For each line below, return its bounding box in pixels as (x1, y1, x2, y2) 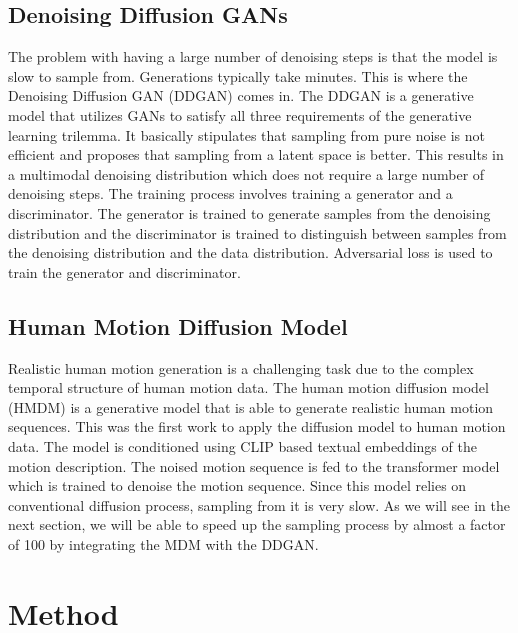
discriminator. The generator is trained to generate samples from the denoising (8, 202, 491, 223)
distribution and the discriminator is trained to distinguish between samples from (8, 222, 507, 243)
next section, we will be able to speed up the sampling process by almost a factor (8, 514, 506, 535)
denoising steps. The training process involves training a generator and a (8, 183, 453, 204)
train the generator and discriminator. (8, 261, 241, 282)
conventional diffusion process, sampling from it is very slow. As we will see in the (8, 494, 510, 515)
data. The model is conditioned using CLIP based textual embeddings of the (8, 435, 477, 456)
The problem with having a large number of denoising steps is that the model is (8, 46, 498, 67)
